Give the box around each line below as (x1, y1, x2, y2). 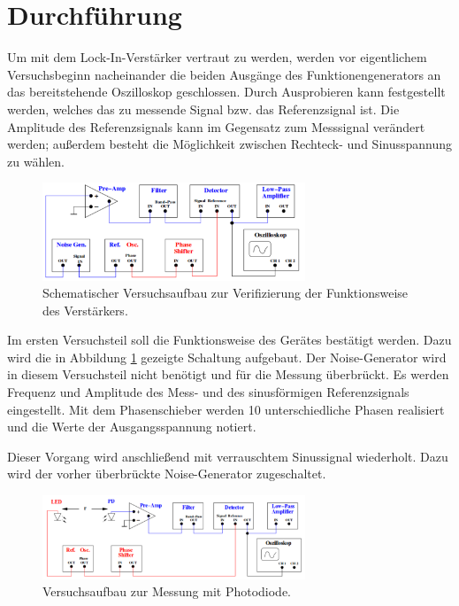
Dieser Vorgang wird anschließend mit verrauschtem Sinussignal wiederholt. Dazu (7, 447, 448, 465)
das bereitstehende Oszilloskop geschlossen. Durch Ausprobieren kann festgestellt (7, 82, 446, 101)
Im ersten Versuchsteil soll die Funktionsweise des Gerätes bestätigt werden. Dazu (7, 330, 452, 349)
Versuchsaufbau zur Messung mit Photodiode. (42, 582, 292, 601)
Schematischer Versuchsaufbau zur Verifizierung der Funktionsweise (42, 284, 409, 302)
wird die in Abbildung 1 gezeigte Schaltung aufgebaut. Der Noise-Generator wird (7, 347, 447, 366)
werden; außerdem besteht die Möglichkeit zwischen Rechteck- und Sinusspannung (7, 135, 453, 153)
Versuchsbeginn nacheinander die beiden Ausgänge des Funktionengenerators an (7, 65, 441, 83)
